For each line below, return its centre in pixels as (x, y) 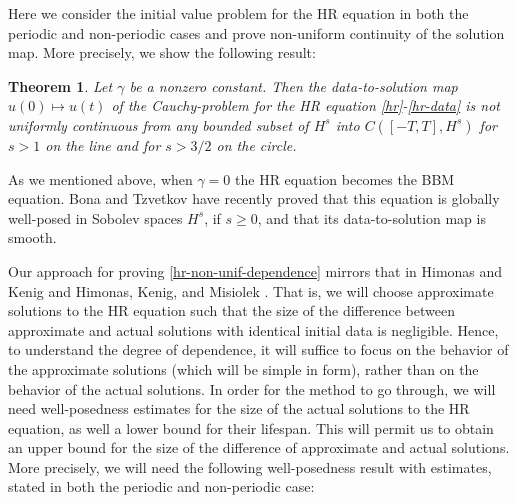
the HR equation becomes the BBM (345, 178)
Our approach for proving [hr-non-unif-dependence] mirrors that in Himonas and (255, 270)
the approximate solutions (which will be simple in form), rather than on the (243, 368)
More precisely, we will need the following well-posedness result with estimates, (250, 466)
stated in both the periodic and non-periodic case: (161, 486)
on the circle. (256, 144)
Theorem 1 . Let (60, 85)
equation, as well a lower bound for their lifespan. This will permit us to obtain (251, 427)
